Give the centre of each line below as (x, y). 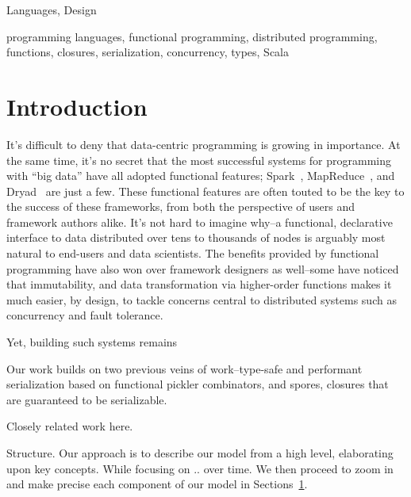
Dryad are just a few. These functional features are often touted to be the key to (205, 191)
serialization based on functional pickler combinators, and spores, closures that (198, 384)
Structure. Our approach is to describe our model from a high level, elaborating (200, 453)
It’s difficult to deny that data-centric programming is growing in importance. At (204, 144)
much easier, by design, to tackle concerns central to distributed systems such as (202, 299)
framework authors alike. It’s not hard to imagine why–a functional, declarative (200, 222)
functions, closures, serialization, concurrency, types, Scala (148, 52)
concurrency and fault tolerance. (85, 315)
